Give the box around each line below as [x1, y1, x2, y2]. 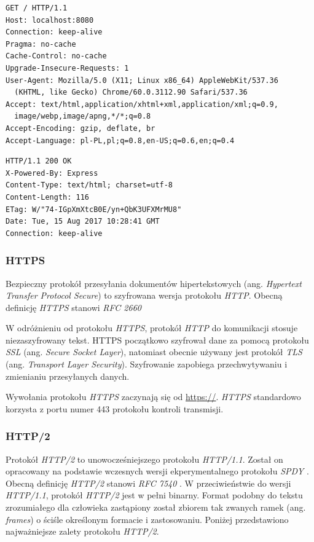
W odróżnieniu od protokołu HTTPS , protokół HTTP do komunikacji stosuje [6, 321, 298, 334]
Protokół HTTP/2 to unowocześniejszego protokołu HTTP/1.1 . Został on [6, 452, 283, 465]
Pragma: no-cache [6, 39, 76, 49]
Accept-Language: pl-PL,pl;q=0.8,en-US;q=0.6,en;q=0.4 [6, 136, 235, 145]
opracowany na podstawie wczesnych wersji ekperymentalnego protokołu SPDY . [6, 465, 309, 477]
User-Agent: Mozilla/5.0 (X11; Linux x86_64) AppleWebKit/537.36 [6, 76, 278, 85]
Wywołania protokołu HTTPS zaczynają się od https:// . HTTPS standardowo [6, 390, 301, 403]
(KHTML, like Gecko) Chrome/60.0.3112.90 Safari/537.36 [14, 88, 248, 97]
